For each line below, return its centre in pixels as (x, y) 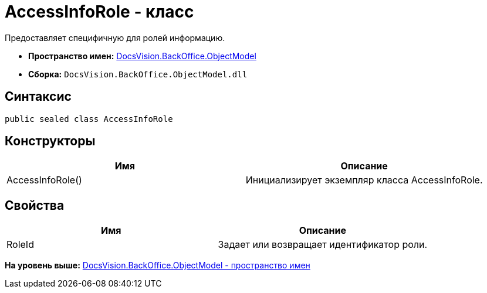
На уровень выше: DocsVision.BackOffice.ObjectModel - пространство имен (158, 265)
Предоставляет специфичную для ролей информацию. (115, 38)
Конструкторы (50, 141)
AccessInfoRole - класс (99, 12)
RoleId (20, 245)
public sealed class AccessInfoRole (89, 119)
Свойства (35, 205)
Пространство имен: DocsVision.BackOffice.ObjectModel (142, 56)
